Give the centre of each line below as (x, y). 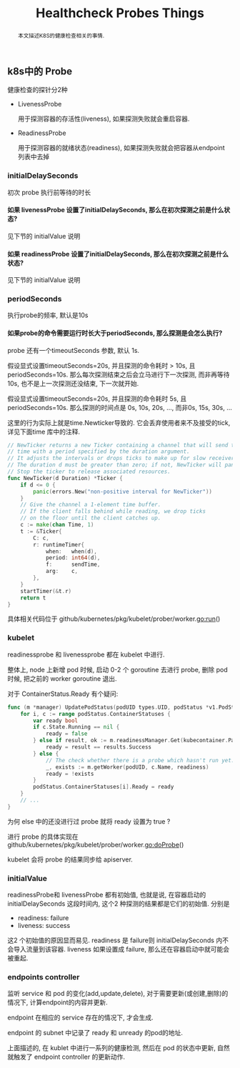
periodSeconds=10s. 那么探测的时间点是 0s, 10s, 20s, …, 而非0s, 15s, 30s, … (120, 407)
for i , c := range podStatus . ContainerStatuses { (96, 714)
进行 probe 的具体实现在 (43, 837)
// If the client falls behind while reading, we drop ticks (113, 511)
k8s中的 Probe (40, 71)
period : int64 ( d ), (73, 558)
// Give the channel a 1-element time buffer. (91, 505)
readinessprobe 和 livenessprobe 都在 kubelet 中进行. (86, 654)
